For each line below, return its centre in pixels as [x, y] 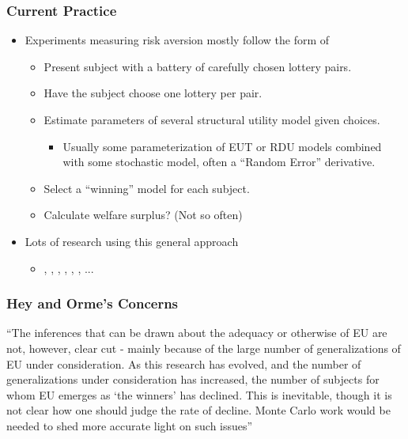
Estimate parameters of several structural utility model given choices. [212, 119]
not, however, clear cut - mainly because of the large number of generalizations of [204, 348]
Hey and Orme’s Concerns [93, 303]
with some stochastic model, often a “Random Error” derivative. [219, 162]
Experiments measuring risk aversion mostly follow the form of [177, 40]
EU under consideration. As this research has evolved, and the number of [184, 363]
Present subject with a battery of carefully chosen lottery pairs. [198, 66]
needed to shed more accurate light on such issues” [130, 425]
